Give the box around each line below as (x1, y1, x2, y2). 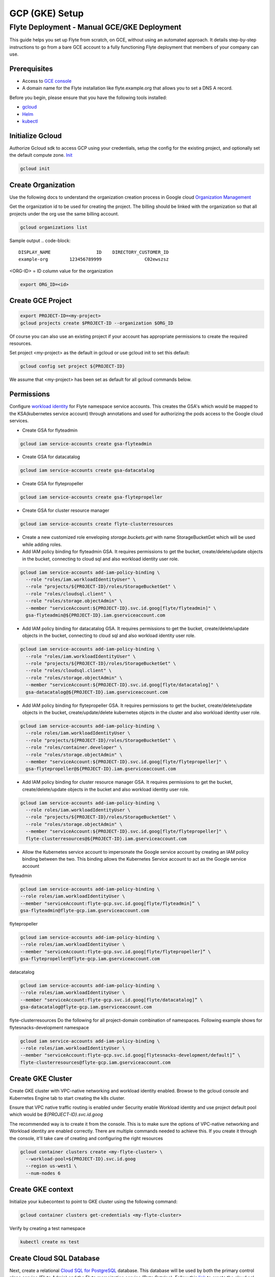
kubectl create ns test (20, 1239, 80, 1245)
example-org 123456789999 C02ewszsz (18, 256, 169, 263)
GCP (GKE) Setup (9, 8, 84, 19)
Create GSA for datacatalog (22, 454, 80, 460)
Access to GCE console (22, 78, 72, 84)
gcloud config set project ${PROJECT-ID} (20, 363, 125, 369)
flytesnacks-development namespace (9, 1024, 89, 1030)
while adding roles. (22, 541, 62, 548)
